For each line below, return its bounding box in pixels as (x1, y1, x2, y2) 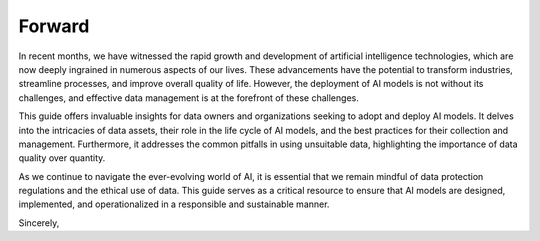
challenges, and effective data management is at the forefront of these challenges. (18, 91, 359, 104)
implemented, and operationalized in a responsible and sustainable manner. (18, 198, 330, 210)
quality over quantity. (18, 152, 106, 164)
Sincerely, (18, 216, 60, 229)
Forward (18, 15, 90, 37)
